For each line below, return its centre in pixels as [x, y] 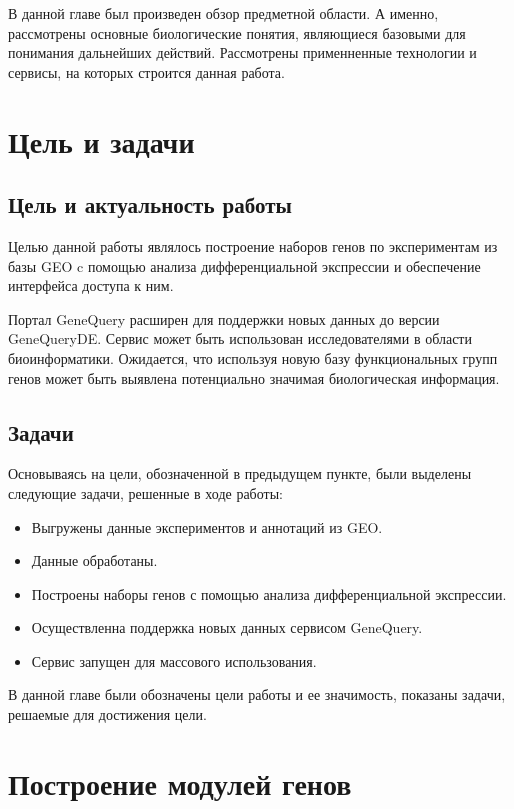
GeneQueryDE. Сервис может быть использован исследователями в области [240, 338]
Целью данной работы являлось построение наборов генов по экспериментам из [253, 245]
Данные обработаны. [94, 560]
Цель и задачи [101, 140]
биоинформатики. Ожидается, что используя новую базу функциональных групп [253, 357]
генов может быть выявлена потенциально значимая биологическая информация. [254, 377]
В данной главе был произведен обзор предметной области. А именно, [223, 13]
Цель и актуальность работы [150, 204]
